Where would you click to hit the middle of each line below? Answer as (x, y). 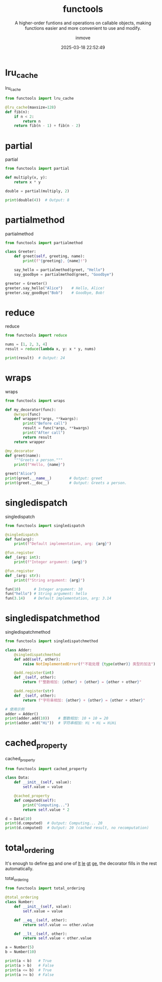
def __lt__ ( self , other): (41, 934)
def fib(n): (17, 112)
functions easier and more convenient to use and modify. (83, 28)
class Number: (20, 902)
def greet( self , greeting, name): (49, 257)
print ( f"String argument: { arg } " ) (49, 580)
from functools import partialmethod (44, 243)
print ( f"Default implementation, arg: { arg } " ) (63, 544)
